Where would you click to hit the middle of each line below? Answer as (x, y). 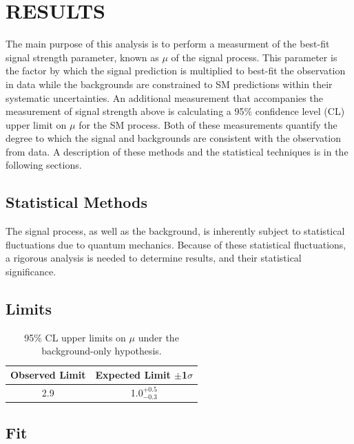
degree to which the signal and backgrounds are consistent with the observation (174, 138)
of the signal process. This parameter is (254, 57)
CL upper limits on (85, 337)
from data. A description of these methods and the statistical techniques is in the (177, 151)
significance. (31, 272)
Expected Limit (133, 375)
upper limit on (36, 124)
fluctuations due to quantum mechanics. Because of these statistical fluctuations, (176, 244)
